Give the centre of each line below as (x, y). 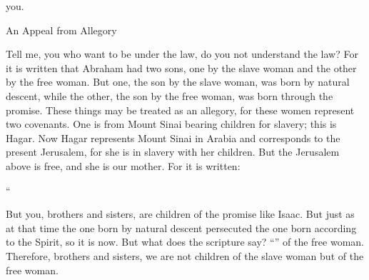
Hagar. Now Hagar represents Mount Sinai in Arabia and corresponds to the (173, 137)
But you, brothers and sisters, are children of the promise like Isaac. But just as (180, 214)
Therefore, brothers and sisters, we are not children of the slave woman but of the (185, 255)
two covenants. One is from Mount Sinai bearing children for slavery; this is (171, 124)
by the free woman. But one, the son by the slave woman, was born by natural (178, 82)
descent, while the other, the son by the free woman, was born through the (170, 95)
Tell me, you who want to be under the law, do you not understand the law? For (182, 54)
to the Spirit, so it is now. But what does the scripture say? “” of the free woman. (185, 242)
